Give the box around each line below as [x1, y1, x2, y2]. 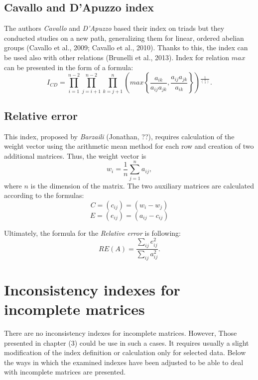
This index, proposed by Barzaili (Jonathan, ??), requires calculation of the [4, 131, 235, 141]
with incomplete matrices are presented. [4, 367, 126, 377]
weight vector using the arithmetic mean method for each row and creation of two [4, 141, 254, 151]
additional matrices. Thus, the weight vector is [4, 150, 146, 161]
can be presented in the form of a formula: [4, 62, 133, 72]
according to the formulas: [4, 190, 84, 200]
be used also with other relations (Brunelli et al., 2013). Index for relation [4, 52, 230, 62]
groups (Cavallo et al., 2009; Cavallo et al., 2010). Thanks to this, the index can [4, 42, 248, 53]
